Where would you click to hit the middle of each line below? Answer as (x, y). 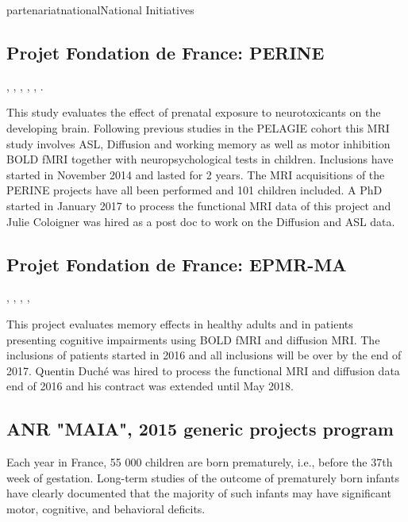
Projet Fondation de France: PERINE (166, 52)
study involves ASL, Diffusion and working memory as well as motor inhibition (198, 143)
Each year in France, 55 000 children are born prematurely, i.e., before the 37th (200, 462)
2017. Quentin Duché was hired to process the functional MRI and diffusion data (203, 370)
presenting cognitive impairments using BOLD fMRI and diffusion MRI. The (193, 339)
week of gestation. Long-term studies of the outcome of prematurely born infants (203, 477)
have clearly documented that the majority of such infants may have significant (199, 493)
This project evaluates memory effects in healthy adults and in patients (180, 323)
